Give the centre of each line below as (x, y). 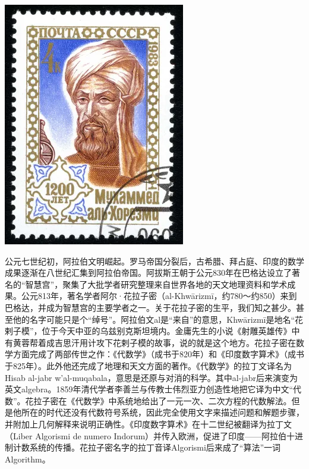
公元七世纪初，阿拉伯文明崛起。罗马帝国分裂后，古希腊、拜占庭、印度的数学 (154, 261)
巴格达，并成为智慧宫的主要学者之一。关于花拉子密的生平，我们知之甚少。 (150, 307)
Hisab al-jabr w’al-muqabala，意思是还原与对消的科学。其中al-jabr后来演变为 (151, 377)
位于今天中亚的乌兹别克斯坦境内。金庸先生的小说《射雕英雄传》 (167, 331)
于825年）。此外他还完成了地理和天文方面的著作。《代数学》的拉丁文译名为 (148, 365)
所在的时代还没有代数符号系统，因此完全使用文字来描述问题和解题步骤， (163, 412)
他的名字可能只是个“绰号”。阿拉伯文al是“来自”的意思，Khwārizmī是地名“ (154, 319)
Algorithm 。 (28, 459)
